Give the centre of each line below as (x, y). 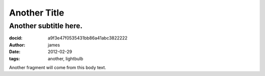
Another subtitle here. (46, 26)
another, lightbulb (66, 58)
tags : (14, 58)
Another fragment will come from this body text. (58, 67)
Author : (17, 45)
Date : (15, 52)
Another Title (37, 13)
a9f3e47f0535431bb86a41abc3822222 (88, 38)
